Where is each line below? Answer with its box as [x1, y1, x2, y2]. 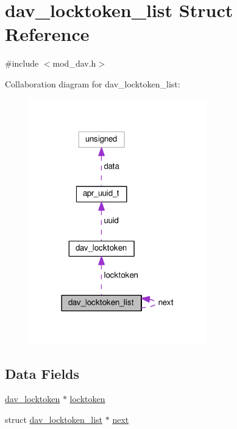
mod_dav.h [52, 57, 96, 70]
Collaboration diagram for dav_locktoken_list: [5, 77, 180, 90]
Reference [5, 21, 90, 46]
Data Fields [5, 364, 80, 383]
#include [5, 57, 39, 70]
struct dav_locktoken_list [5, 413, 103, 426]
